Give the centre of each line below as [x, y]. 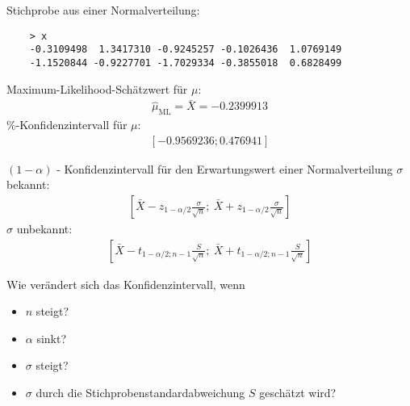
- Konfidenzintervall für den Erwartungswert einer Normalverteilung [225, 168]
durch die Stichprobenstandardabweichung [140, 393]
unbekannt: [44, 229]
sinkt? [52, 338]
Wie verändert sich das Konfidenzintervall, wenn [126, 284]
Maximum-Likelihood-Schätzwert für [97, 88]
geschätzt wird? [298, 393]
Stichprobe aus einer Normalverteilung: [103, 10]
